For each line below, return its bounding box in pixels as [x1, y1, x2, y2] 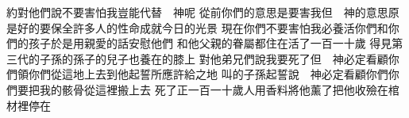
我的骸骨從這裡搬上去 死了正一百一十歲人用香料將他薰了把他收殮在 [39, 81, 388, 97]
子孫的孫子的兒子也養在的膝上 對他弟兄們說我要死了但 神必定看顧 [39, 50, 388, 67]
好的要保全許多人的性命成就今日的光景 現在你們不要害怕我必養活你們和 [17, 19, 388, 36]
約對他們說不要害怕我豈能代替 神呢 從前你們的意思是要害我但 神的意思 [6, 4, 388, 20]
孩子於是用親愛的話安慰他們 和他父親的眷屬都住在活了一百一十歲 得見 [28, 35, 392, 51]
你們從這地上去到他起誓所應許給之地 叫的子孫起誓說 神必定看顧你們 [28, 66, 388, 82]
